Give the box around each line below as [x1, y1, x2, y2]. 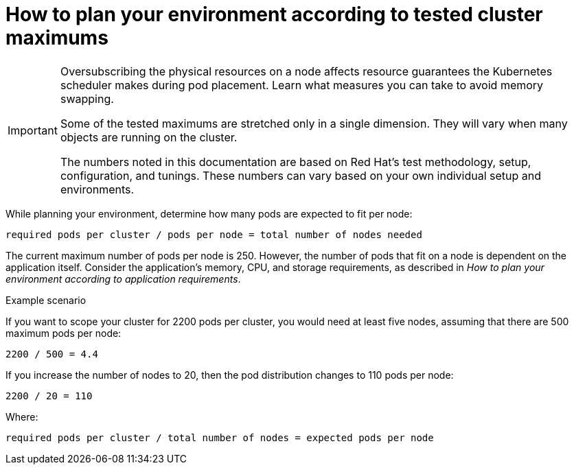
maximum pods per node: [5, 327, 122, 339]
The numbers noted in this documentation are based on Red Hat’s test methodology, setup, [60, 154, 531, 169]
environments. [60, 182, 135, 196]
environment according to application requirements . [5, 272, 241, 285]
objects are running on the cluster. [60, 130, 238, 144]
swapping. [60, 91, 114, 106]
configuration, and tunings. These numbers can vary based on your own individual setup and [60, 168, 542, 183]
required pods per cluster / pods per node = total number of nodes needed [5, 228, 422, 240]
